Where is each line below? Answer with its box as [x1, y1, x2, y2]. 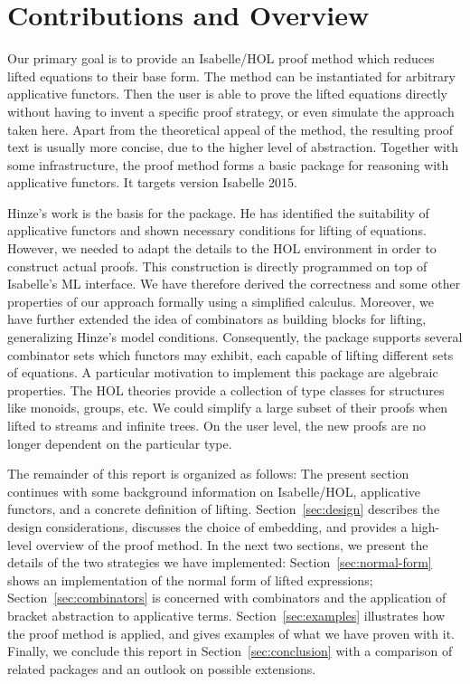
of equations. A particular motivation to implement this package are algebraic [7, 363, 438, 382]
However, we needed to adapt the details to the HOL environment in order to [7, 239, 437, 258]
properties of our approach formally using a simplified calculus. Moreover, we [7, 291, 434, 310]
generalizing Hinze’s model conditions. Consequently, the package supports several [7, 328, 463, 347]
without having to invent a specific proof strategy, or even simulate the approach [7, 101, 455, 120]
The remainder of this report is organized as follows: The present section [7, 464, 409, 483]
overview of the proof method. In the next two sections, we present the [35, 535, 428, 554]
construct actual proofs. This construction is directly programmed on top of [7, 256, 428, 275]
